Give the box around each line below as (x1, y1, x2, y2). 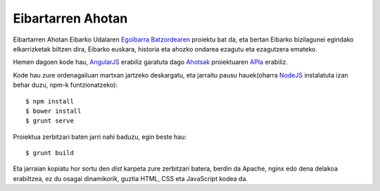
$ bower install (25, 106, 82, 115)
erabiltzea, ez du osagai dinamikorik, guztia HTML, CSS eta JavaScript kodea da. (13, 174, 248, 183)
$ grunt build (25, 149, 74, 157)
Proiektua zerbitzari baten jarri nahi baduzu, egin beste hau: (13, 133, 186, 141)
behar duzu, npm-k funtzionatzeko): (13, 81, 118, 90)
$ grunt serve (25, 117, 74, 125)
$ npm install (25, 97, 74, 105)
